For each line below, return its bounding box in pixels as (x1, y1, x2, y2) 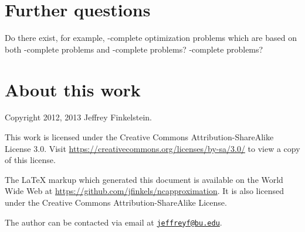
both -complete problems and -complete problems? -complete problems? (5, 43, 263, 55)
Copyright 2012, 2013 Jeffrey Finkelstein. (5, 111, 152, 123)
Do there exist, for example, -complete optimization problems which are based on (5, 32, 297, 44)
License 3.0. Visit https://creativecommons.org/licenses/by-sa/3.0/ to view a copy (5, 142, 300, 154)
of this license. (5, 154, 56, 166)
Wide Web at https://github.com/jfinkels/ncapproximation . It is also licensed (5, 185, 284, 197)
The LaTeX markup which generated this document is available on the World (5, 173, 283, 185)
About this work (5, 77, 141, 101)
